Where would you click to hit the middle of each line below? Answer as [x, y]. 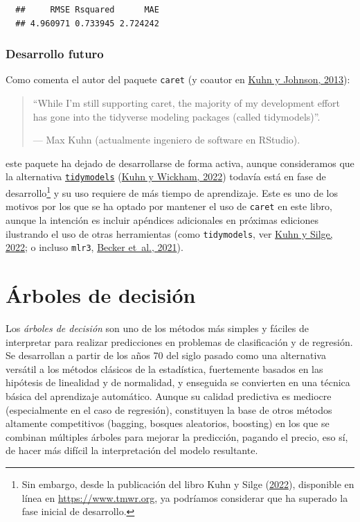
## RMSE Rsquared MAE [87, 10]
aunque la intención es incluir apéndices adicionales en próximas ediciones [162, 220]
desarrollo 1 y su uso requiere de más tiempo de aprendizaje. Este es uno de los [172, 192]
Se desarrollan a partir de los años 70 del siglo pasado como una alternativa [166, 355]
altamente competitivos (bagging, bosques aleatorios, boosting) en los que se [168, 423]
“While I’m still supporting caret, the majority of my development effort [187, 103]
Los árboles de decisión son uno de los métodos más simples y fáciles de [157, 328]
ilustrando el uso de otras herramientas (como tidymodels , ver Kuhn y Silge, [169, 233]
